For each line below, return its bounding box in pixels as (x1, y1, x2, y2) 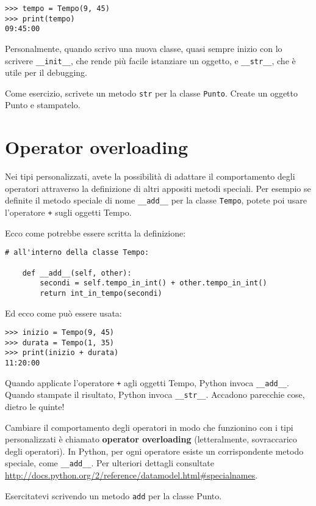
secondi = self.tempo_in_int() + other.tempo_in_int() (40, 279, 267, 288)
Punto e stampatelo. (5, 98, 81, 111)
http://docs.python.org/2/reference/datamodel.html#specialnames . (5, 469, 258, 482)
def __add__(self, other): (22, 268, 132, 277)
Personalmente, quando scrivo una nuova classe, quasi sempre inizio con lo (5, 42, 282, 54)
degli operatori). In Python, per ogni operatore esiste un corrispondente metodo (5, 444, 304, 457)
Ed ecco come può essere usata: (5, 306, 122, 319)
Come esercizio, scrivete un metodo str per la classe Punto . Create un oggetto (5, 86, 298, 99)
